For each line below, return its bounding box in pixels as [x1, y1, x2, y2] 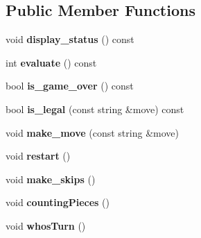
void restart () [6, 148, 71, 163]
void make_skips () [6, 171, 96, 186]
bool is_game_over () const [6, 78, 134, 93]
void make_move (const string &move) [6, 125, 179, 139]
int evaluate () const [6, 55, 97, 69]
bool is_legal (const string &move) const [6, 101, 184, 116]
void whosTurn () [6, 218, 86, 232]
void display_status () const [6, 32, 134, 46]
